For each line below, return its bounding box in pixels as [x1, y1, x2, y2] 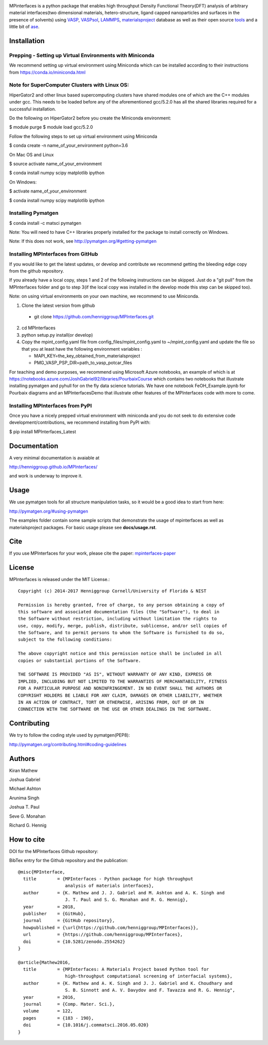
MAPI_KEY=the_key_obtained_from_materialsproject [34, 353, 140, 359]
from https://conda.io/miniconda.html [9, 69, 86, 75]
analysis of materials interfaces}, [65, 883, 154, 889]
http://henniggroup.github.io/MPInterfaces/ [9, 464, 98, 470]
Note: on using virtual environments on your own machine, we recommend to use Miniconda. [9, 293, 200, 299]
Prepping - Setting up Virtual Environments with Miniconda [9, 52, 155, 59]
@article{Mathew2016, [18, 959, 70, 965]
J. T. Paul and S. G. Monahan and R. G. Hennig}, [65, 897, 188, 903]
